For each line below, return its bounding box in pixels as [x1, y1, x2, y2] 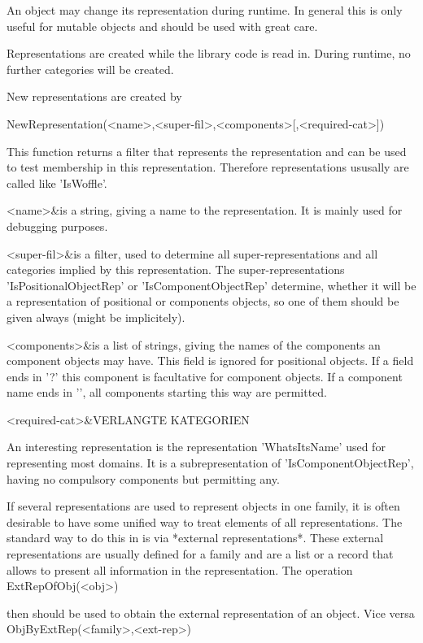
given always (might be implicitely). [7, 308, 185, 325]
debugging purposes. [7, 217, 108, 234]
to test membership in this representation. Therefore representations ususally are [7, 159, 409, 176]
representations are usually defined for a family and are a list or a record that [7, 545, 394, 563]
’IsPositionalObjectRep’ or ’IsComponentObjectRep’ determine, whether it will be [7, 276, 416, 293]
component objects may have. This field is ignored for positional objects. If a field [7, 352, 414, 369]
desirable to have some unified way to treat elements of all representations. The [7, 513, 403, 530]
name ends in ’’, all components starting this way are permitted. [7, 384, 327, 401]
